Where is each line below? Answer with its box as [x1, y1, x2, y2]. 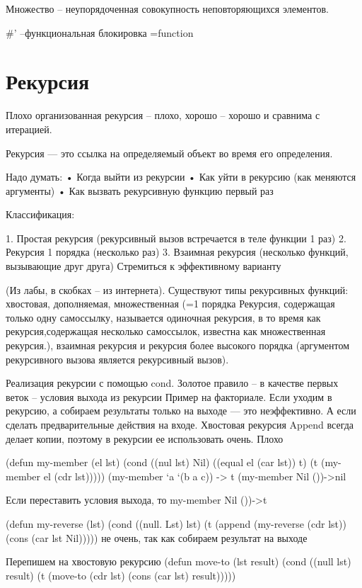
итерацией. [6, 121, 52, 136]
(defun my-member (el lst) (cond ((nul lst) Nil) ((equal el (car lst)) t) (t [6, 455, 318, 470]
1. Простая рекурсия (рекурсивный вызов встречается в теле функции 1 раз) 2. [6, 230, 346, 245]
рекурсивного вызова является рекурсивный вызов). [6, 351, 229, 366]
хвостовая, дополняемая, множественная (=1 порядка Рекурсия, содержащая [6, 296, 335, 311]
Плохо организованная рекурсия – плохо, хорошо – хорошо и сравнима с [6, 108, 320, 123]
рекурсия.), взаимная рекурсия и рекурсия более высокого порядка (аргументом [6, 338, 349, 353]
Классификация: [6, 207, 75, 222]
